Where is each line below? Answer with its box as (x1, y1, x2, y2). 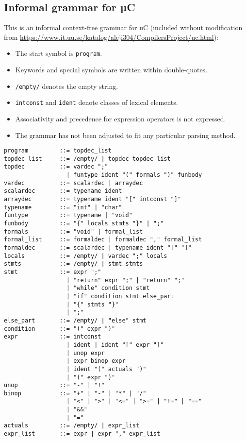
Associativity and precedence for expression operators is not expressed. (15, 113, 226, 123)
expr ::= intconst (4, 333, 101, 340)
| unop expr (66, 349, 105, 356)
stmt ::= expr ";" (4, 268, 101, 275)
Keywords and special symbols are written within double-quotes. (15, 65, 208, 75)
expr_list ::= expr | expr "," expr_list (4, 430, 161, 438)
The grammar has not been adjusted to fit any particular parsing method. (15, 130, 236, 140)
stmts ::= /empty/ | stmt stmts (4, 260, 143, 268)
